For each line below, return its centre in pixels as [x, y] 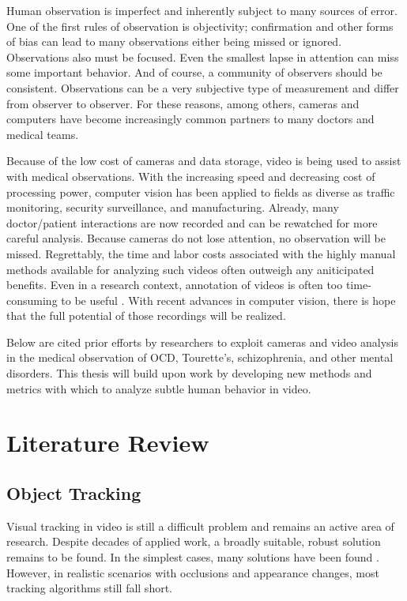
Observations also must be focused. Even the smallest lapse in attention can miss [203, 56]
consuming [32, 300]
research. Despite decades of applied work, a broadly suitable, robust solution [194, 541]
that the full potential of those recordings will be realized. [146, 316]
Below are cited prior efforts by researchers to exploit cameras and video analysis [202, 342]
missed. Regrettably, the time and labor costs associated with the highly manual [201, 253]
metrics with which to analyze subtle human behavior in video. [159, 388]
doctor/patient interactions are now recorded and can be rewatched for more [192, 222]
